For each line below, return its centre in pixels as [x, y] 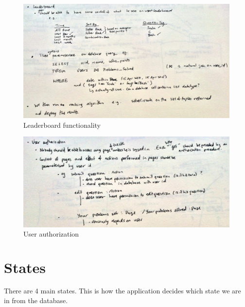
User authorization [51, 234]
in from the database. [36, 300]
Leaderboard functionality [62, 125]
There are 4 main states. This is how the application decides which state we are [122, 291]
